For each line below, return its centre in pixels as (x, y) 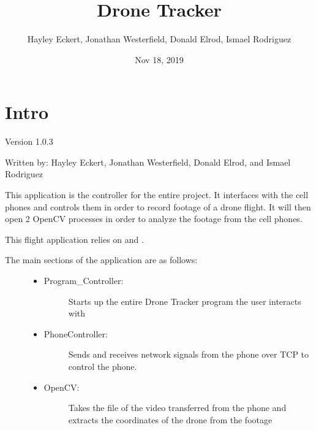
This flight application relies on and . (74, 239)
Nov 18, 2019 (159, 59)
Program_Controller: (84, 280)
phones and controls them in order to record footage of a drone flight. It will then (158, 206)
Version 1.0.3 (29, 141)
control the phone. (103, 366)
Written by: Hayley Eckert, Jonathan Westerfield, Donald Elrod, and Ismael (148, 162)
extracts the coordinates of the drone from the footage (170, 419)
